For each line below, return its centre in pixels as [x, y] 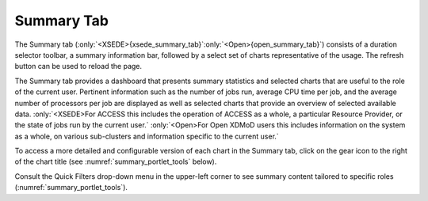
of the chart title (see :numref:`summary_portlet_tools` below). [116, 161]
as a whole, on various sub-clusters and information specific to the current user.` [147, 136]
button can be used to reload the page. [78, 66]
